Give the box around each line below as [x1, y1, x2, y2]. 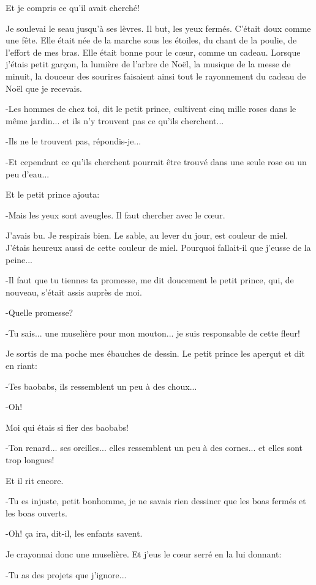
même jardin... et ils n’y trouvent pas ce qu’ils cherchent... [6, 114, 224, 127]
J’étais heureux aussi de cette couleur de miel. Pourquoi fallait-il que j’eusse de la [6, 240, 311, 253]
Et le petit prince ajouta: [6, 188, 100, 201]
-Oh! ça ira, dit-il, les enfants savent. [6, 527, 143, 540]
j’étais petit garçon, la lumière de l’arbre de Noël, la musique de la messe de [6, 58, 291, 70]
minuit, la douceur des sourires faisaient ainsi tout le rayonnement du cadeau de [6, 69, 306, 82]
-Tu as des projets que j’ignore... [6, 568, 127, 581]
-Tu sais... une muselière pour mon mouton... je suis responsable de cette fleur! [6, 326, 300, 339]
